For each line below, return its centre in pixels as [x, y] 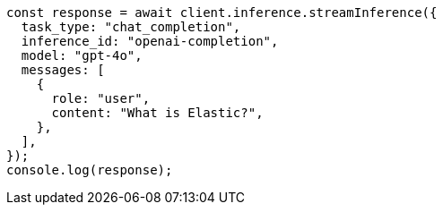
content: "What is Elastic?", [157, 113]
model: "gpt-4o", [82, 55]
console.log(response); [90, 170]
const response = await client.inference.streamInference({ [222, 13]
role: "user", [101, 98]
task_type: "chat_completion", [131, 27]
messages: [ [63, 70]
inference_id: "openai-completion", [150, 41]
